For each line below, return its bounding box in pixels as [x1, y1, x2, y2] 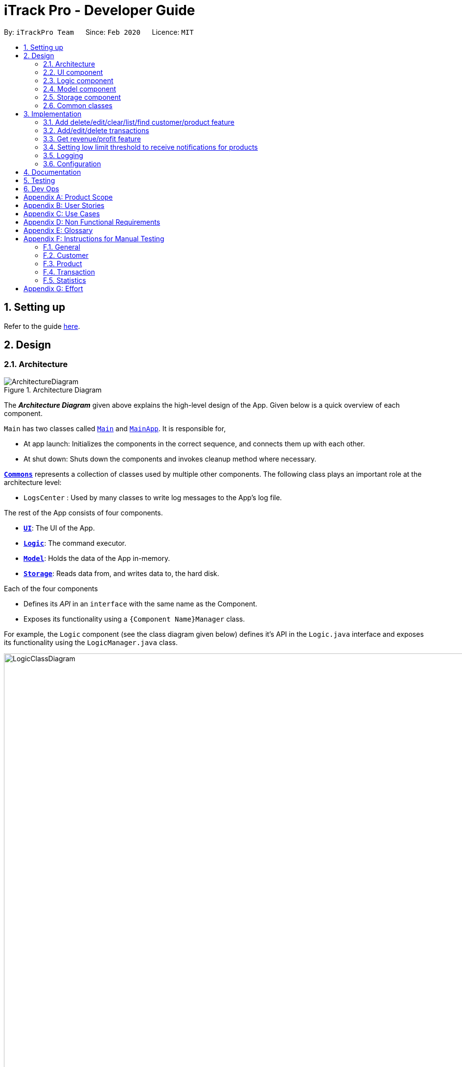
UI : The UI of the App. [23, 523, 95, 532]
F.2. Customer [43, 251, 89, 259]
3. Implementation [23, 109, 82, 118]
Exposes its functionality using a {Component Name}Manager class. [23, 614, 245, 623]
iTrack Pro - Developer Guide [4, 2, 195, 19]
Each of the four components [4, 584, 98, 593]
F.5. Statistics [43, 276, 86, 284]
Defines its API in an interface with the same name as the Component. [23, 599, 257, 608]
